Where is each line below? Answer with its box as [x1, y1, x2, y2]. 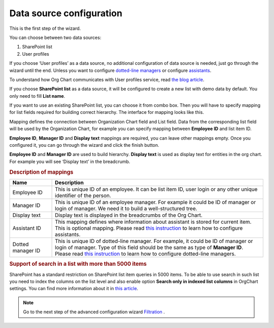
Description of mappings [9, 169, 74, 176]
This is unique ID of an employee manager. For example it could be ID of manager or [55, 198, 256, 206]
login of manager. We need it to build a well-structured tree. [55, 205, 197, 212]
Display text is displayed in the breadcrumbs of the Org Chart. [55, 212, 203, 219]
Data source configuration [9, 8, 123, 19]
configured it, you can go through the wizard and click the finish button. [9, 142, 159, 148]
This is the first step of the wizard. [9, 25, 81, 31]
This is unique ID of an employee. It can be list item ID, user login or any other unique [55, 185, 258, 192]
